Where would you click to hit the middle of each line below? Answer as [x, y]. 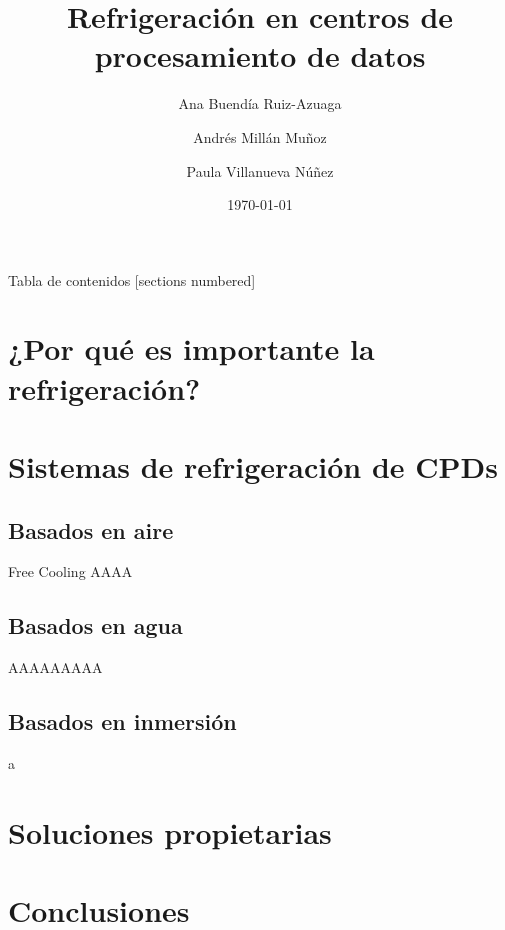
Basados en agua [95, 625]
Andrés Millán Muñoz [260, 136]
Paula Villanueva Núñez [260, 170]
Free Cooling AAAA [70, 571]
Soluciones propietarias [170, 831]
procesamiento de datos [260, 55]
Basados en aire [91, 529]
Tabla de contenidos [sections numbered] [132, 279]
